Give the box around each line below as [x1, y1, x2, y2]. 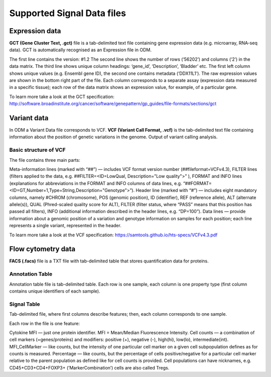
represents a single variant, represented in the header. [9, 223, 121, 229]
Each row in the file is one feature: [9, 320, 80, 326]
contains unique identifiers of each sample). [9, 288, 100, 294]
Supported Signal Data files [9, 8, 126, 19]
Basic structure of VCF [9, 146, 66, 153]
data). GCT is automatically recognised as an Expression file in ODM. [9, 47, 152, 53]
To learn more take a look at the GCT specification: [9, 93, 115, 100]
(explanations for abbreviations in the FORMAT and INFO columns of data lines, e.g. [9, 180, 182, 186]
